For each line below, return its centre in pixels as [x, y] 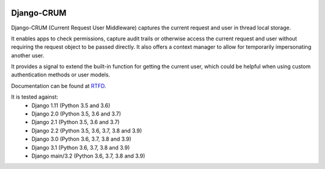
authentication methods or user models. [61, 75]
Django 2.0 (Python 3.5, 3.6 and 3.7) [76, 114]
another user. [28, 55]
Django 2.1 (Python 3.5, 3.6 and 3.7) [76, 122]
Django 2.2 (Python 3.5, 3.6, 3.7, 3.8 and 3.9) [87, 131]
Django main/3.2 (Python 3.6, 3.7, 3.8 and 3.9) [88, 156]
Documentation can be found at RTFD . [59, 86]
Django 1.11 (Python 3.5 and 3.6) [71, 105]
